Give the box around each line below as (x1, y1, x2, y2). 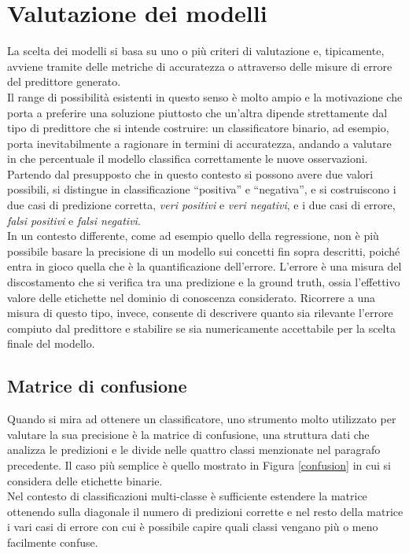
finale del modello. (7, 335, 95, 352)
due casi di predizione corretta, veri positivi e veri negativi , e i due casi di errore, (7, 197, 396, 213)
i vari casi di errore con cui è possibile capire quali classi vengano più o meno (7, 518, 378, 535)
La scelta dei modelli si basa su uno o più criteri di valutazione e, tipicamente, (7, 42, 385, 59)
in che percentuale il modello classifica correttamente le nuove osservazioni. (7, 150, 368, 167)
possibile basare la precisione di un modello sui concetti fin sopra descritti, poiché (7, 242, 400, 259)
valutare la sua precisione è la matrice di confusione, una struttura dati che (7, 426, 370, 442)
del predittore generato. (7, 73, 121, 90)
